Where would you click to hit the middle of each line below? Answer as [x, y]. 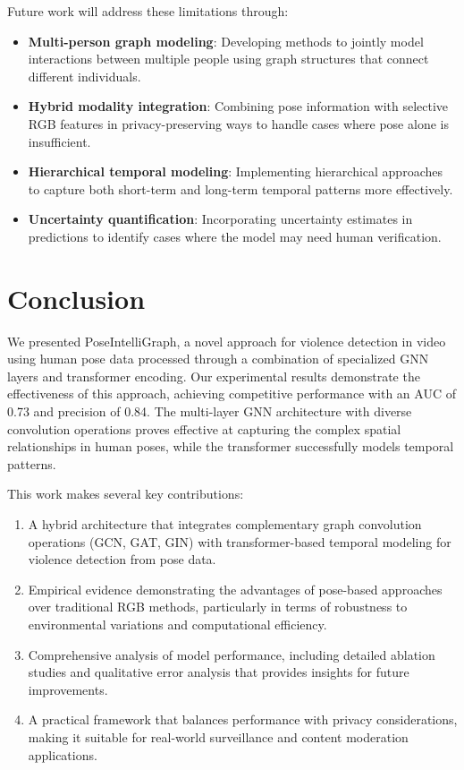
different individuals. [84, 76]
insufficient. [59, 141]
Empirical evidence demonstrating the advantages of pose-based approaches [235, 589]
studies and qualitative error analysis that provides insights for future [219, 672]
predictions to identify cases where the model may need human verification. [235, 236]
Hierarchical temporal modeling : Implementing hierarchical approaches [235, 171]
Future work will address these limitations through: [148, 11]
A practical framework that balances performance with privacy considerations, [243, 719]
